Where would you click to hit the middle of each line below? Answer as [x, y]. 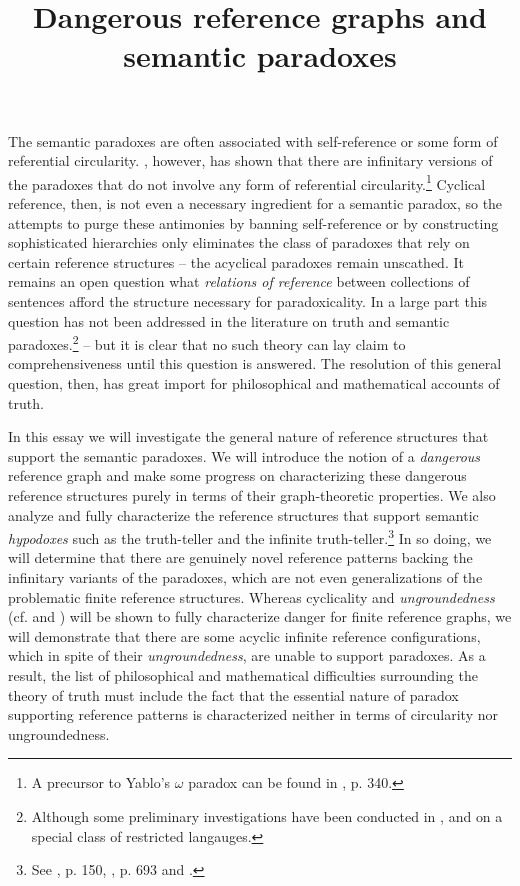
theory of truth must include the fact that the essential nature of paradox [233, 694]
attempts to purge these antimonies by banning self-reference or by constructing [253, 222]
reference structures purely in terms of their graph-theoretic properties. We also [252, 494]
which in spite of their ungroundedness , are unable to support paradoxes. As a [247, 655]
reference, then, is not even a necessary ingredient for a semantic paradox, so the [255, 203]
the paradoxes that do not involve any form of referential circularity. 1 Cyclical [247, 182]
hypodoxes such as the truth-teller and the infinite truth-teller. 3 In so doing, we [250, 536]
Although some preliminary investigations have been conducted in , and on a [267, 815]
